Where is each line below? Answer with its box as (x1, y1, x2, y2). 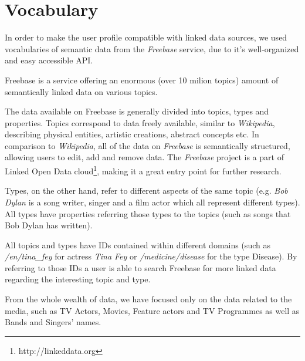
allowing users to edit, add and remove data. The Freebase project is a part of (5, 151, 284, 163)
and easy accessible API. (5, 54, 93, 66)
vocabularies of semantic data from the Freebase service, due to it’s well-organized (5, 42, 299, 55)
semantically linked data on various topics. (5, 85, 158, 97)
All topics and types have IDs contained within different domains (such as (5, 238, 270, 251)
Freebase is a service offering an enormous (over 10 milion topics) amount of (5, 73, 279, 86)
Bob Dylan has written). (5, 219, 93, 231)
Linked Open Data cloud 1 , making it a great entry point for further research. (5, 163, 282, 177)
